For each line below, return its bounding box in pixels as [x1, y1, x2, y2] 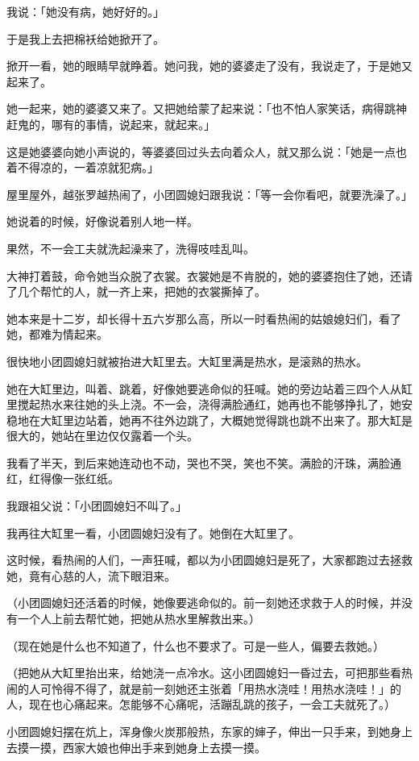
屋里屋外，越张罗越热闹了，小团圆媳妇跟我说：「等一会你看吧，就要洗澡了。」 [6, 185, 413, 202]
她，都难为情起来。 [6, 326, 108, 343]
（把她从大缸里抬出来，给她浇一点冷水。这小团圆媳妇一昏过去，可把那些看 [6, 664, 401, 681]
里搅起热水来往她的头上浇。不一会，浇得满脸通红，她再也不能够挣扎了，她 [6, 396, 401, 413]
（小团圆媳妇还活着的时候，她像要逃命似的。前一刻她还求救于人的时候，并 [6, 594, 401, 611]
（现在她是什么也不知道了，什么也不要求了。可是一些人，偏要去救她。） [6, 637, 384, 654]
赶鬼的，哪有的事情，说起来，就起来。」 [6, 115, 215, 132]
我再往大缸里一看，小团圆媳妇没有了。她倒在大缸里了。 [6, 524, 300, 541]
